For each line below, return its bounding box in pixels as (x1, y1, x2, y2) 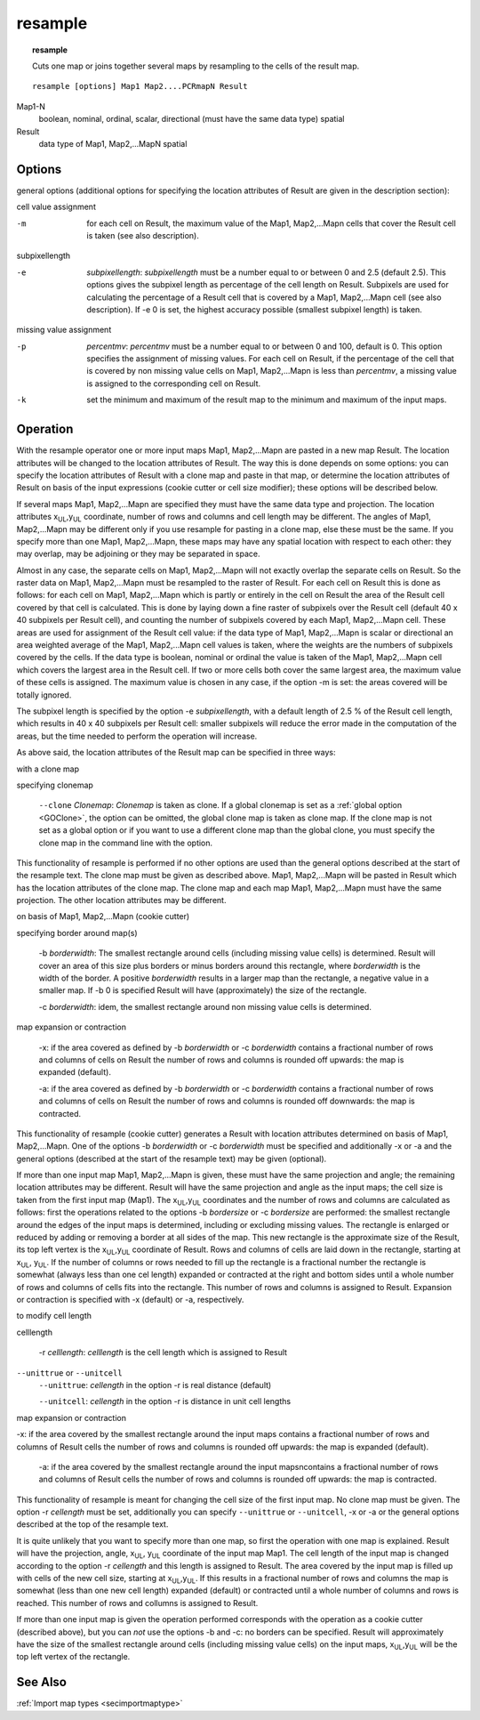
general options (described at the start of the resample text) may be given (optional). (16, 1153, 327, 1164)
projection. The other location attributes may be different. (16, 895, 227, 906)
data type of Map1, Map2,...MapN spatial (38, 138, 188, 149)
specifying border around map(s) (16, 927, 138, 938)
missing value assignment (16, 325, 112, 335)
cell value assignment (16, 201, 97, 213)
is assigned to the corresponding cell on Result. (86, 378, 261, 389)
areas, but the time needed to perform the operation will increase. (16, 731, 258, 741)
